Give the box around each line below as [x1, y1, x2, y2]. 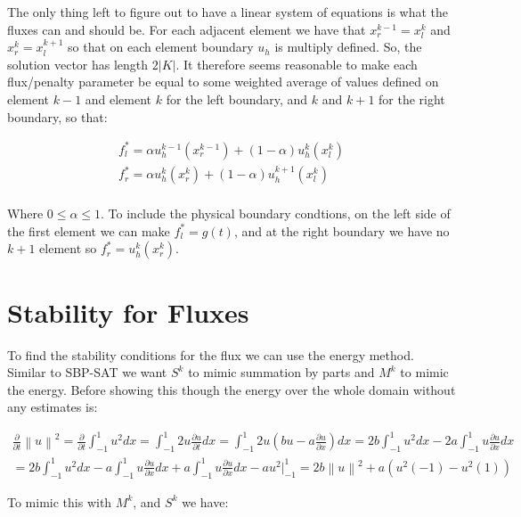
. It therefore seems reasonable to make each [175, 54, 418, 73]
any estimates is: [7, 398, 98, 416]
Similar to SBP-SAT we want [7, 363, 167, 382]
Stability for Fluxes [7, 293, 249, 330]
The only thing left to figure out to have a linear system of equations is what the [7, 3, 449, 21]
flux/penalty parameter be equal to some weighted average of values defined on [7, 72, 439, 91]
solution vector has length [7, 54, 149, 73]
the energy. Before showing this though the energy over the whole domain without [7, 380, 456, 398]
